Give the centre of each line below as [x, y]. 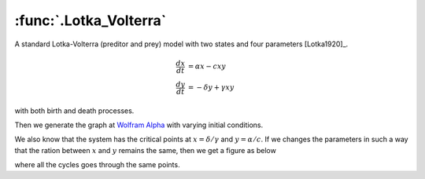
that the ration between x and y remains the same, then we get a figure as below [146, 150]
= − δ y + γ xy [211, 88]
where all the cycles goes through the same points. [97, 165]
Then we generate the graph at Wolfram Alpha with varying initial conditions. [139, 125]
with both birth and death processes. [74, 111]
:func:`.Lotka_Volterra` [91, 20]
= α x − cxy [207, 66]
